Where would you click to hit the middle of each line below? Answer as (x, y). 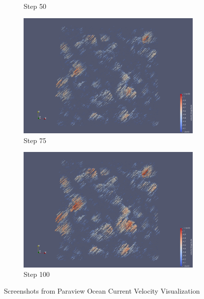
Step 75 (35, 140)
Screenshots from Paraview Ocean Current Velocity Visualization (102, 290)
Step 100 (37, 274)
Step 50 (35, 6)
